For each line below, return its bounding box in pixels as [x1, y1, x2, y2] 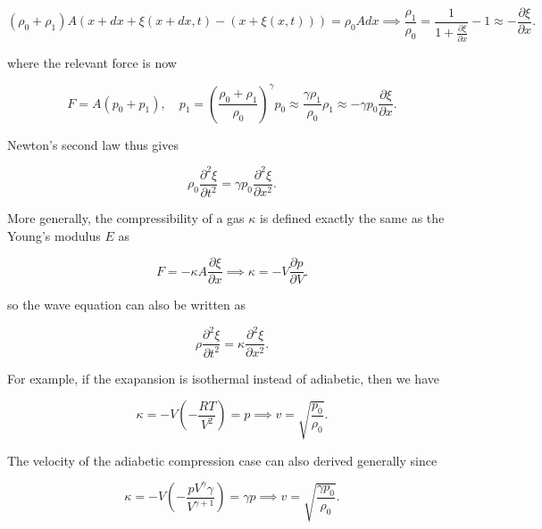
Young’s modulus [7, 226, 101, 244]
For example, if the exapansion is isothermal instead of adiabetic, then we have [7, 368, 439, 387]
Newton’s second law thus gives [7, 135, 179, 153]
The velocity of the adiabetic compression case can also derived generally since [7, 450, 438, 469]
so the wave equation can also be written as [7, 295, 246, 314]
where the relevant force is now [7, 53, 177, 71]
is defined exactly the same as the [259, 209, 445, 227]
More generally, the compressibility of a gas [7, 209, 245, 227]
